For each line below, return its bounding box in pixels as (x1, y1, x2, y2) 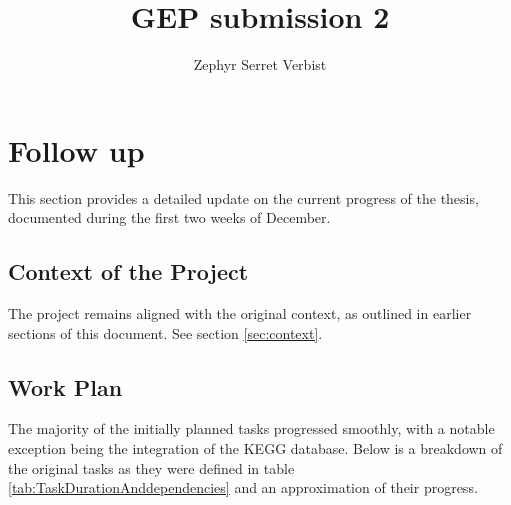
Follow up (8, 129, 145, 170)
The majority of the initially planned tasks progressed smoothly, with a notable (8, 418, 495, 439)
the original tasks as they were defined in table (8, 457, 295, 478)
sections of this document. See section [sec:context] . (8, 322, 323, 343)
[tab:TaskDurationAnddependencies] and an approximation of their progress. (8, 477, 478, 498)
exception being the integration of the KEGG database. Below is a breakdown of (8, 438, 503, 459)
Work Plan (8, 371, 123, 402)
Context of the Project (8, 256, 249, 287)
